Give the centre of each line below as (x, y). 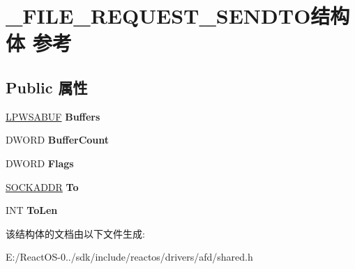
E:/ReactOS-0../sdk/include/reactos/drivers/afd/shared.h (129, 257)
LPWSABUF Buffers (53, 116)
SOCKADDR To (42, 186)
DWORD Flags (40, 163)
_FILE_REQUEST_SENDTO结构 (178, 16)
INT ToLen (32, 210)
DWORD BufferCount (58, 140)
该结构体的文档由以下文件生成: (75, 233)
